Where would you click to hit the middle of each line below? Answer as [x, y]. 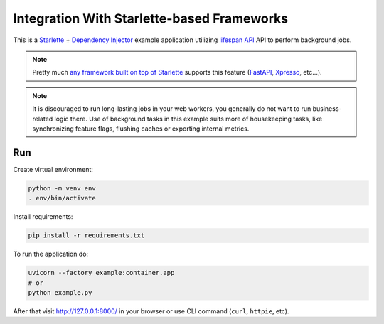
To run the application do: [51, 254]
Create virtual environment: [53, 169]
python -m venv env [62, 188]
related [43, 119]
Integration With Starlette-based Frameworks [151, 18]
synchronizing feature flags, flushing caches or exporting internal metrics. [141, 129]
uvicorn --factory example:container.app [101, 273]
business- [327, 109]
